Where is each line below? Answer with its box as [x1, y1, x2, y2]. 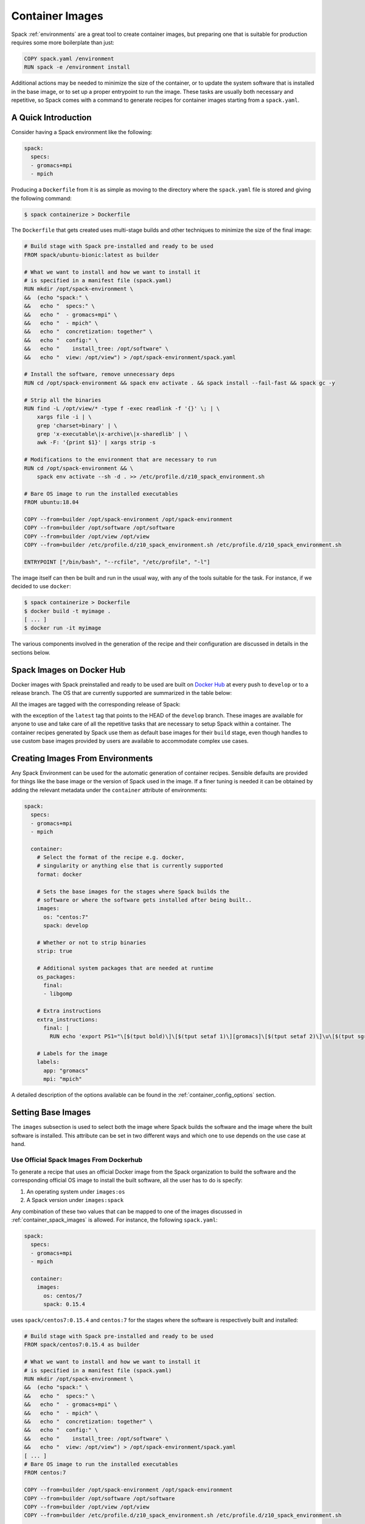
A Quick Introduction [11, 112, 92, 123]
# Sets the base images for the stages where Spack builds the [36, 888, 230, 895]
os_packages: [36, 973, 76, 980]
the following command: [11, 194, 72, 202]
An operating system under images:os [26, 1188, 125, 1195]
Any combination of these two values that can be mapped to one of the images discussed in [11, 1208, 243, 1215]
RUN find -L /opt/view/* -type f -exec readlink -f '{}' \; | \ [24, 405, 220, 411]
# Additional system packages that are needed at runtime [36, 965, 214, 972]
